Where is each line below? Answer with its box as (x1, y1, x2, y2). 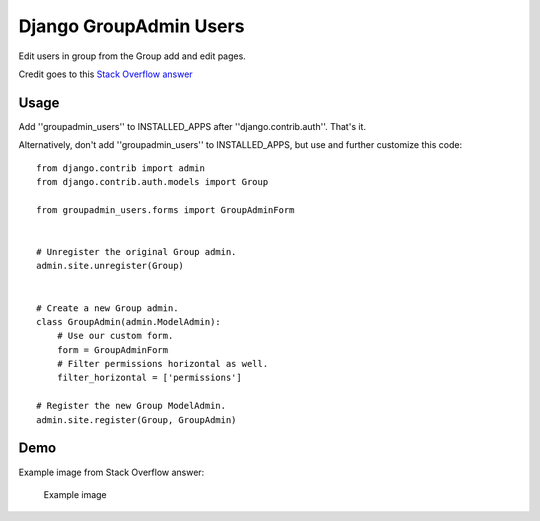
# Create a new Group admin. (36, 302, 179, 314)
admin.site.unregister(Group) (36, 260, 185, 272)
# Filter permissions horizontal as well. (56, 358, 269, 370)
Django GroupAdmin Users (18, 15, 245, 37)
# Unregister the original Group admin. (36, 246, 237, 257)
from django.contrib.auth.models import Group (36, 176, 269, 188)
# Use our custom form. (56, 330, 174, 342)
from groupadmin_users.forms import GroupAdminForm (36, 204, 295, 215)
